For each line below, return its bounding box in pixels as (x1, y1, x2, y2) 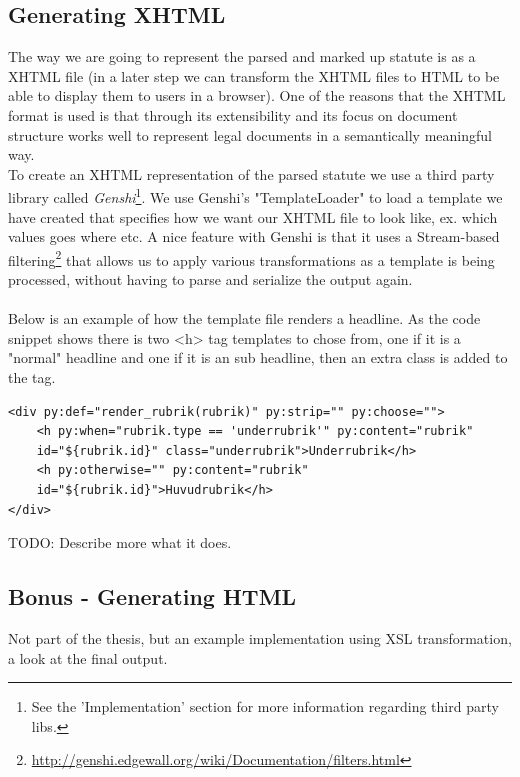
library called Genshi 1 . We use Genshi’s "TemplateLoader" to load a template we (8, 184, 503, 208)
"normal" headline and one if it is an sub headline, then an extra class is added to (8, 347, 508, 368)
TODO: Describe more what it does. (8, 532, 232, 553)
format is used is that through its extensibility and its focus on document (8, 104, 458, 125)
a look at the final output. (8, 647, 168, 668)
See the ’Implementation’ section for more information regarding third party (31, 696, 499, 717)
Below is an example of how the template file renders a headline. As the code (8, 308, 481, 329)
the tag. (8, 367, 56, 388)
